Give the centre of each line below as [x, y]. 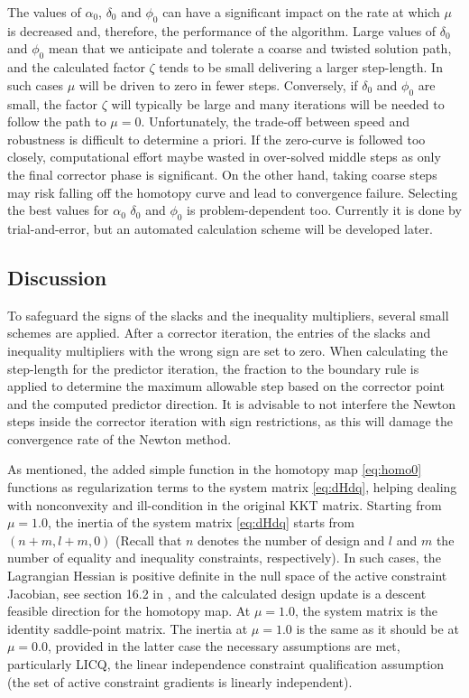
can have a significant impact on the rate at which [301, 12]
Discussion [57, 277]
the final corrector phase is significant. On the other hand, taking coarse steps [222, 174]
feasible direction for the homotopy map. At [129, 611]
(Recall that [149, 540]
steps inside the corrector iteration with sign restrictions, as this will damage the [230, 421]
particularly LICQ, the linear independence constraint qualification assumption [226, 664]
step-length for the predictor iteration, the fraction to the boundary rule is [213, 368]
